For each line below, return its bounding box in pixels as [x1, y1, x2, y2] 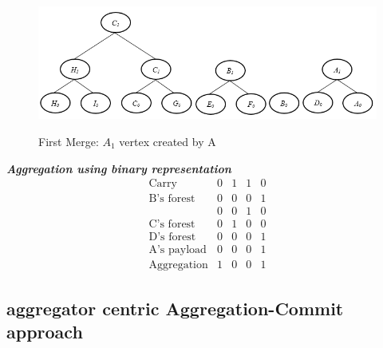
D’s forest [148, 231, 196, 243]
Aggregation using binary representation [6, 160, 231, 176]
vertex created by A [119, 132, 216, 149]
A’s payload [148, 244, 207, 256]
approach [6, 319, 83, 344]
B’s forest [148, 193, 195, 205]
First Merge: [38, 132, 99, 149]
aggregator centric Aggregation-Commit [6, 295, 344, 320]
